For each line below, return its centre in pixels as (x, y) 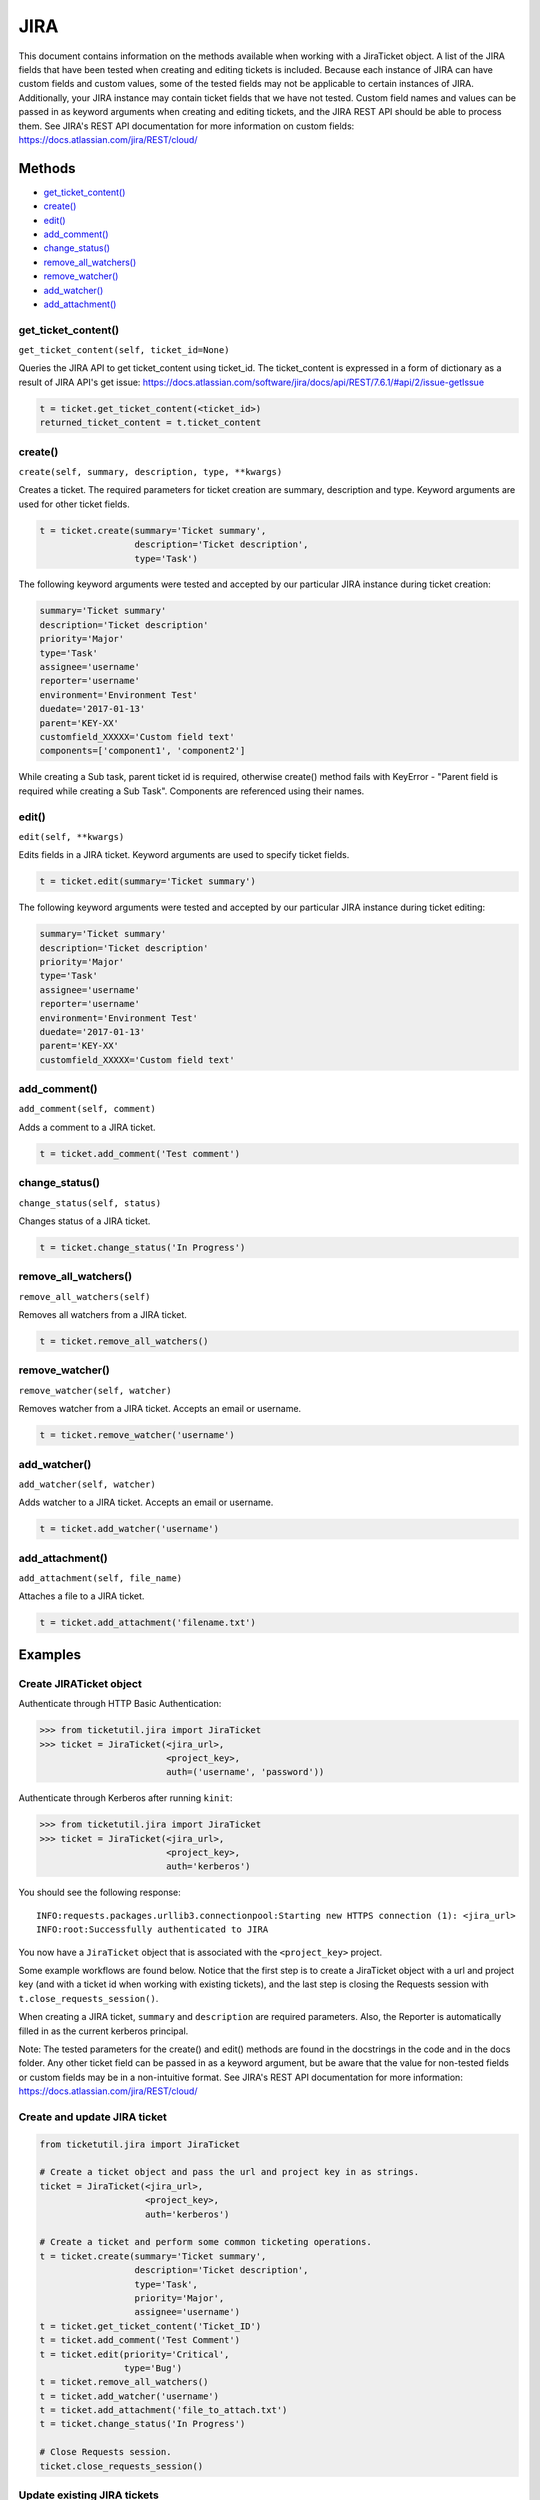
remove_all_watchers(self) (84, 1296)
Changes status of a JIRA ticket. (84, 1221)
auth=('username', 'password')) (245, 1772)
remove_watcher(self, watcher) (95, 1390)
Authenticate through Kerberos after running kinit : (125, 1798)
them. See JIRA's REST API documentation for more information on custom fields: (186, 126)
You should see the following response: (100, 1892)
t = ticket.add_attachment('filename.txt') (148, 1623)
